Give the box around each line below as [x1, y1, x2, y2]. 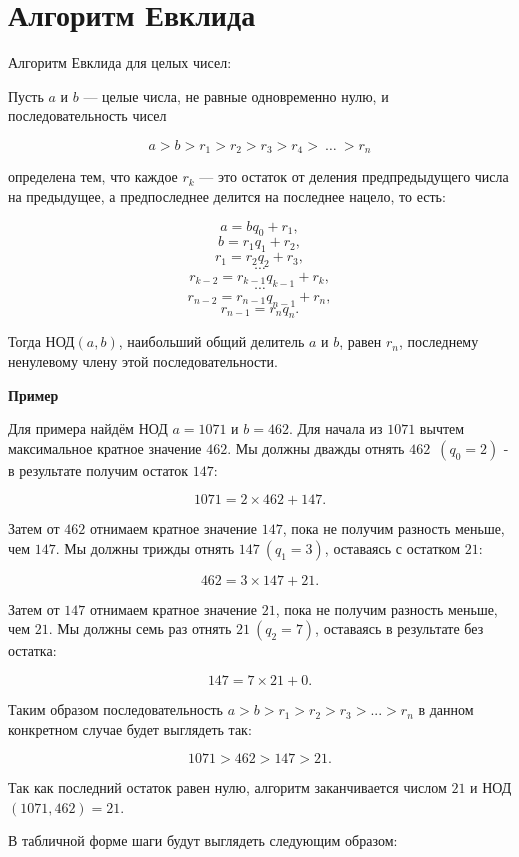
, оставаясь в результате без [315, 618, 484, 639]
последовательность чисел [8, 105, 167, 126]
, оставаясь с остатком [324, 537, 461, 558]
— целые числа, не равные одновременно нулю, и [83, 85, 389, 106]
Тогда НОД [8, 331, 75, 352]
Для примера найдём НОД [8, 418, 168, 439]
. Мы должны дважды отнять [227, 437, 405, 458]
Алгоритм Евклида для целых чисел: [8, 52, 232, 73]
